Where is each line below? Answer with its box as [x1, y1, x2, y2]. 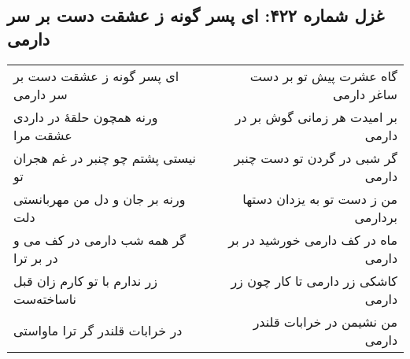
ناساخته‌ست [13, 289, 77, 308]
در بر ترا [13, 248, 58, 267]
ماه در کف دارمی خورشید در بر [228, 230, 397, 249]
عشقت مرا [13, 125, 72, 144]
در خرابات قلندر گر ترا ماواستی [13, 321, 183, 340]
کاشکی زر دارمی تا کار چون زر [231, 271, 397, 290]
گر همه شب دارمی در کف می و [13, 230, 186, 249]
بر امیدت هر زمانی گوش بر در [235, 107, 397, 126]
